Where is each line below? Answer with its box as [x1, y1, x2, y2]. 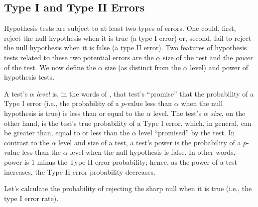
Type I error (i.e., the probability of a [4, 98, 119, 108]
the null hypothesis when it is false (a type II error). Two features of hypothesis [4, 42, 247, 53]
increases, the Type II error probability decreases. [4, 166, 155, 177]
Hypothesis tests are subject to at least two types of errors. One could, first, [4, 23, 236, 33]
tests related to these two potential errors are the [4, 52, 154, 62]
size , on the [210, 107, 246, 118]
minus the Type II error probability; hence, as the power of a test [37, 156, 237, 167]
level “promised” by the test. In [138, 127, 235, 138]
